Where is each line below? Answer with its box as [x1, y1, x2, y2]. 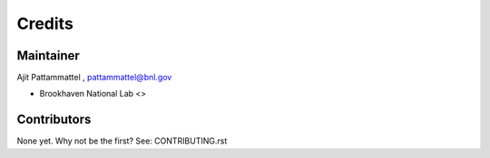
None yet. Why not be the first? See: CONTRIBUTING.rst [16, 135, 228, 146]
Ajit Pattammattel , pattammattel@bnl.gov [16, 72, 172, 83]
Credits [16, 14, 74, 33]
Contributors [16, 112, 92, 127]
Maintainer [16, 48, 81, 63]
